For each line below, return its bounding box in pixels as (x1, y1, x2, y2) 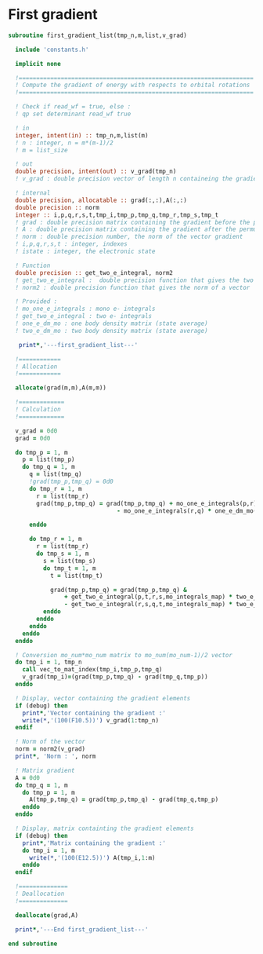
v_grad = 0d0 (15, 426, 58, 435)
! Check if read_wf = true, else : (15, 103, 131, 111)
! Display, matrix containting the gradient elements (15, 824, 194, 833)
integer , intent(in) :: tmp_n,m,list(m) (15, 131, 149, 139)
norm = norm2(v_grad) (15, 745, 86, 753)
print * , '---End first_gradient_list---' (15, 925, 149, 934)
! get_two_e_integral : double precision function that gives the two (15, 276, 254, 284)
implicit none (15, 60, 61, 68)
